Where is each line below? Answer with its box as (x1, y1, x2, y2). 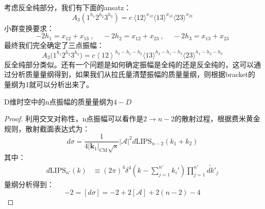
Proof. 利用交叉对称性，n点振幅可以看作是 (4, 113, 144, 124)
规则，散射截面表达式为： (4, 123, 90, 134)
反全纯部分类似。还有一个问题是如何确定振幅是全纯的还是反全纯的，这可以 (4, 59, 254, 69)
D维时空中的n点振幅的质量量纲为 (4, 96, 114, 107)
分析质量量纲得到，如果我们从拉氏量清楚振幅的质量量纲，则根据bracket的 (11, 69, 255, 80)
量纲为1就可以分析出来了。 (4, 79, 93, 89)
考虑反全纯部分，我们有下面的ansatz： (4, 2, 131, 12)
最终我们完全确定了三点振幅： (4, 39, 104, 50)
